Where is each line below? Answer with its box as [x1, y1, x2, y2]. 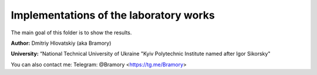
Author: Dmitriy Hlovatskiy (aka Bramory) [11, 40, 112, 47]
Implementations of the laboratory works [11, 9, 215, 22]
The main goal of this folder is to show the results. [11, 29, 132, 36]
